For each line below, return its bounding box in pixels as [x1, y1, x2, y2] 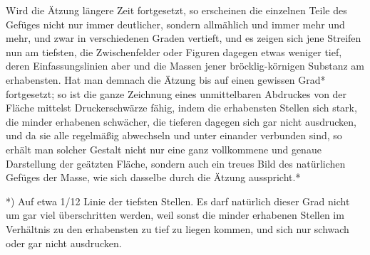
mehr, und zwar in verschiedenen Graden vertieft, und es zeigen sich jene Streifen [6, 31, 361, 45]
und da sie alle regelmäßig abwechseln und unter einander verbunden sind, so [6, 128, 342, 143]
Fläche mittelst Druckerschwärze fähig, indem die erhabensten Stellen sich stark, [6, 100, 357, 115]
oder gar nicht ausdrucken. [6, 235, 122, 250]
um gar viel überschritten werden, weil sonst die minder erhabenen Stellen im [6, 207, 344, 222]
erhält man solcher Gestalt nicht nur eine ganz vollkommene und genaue [6, 141, 322, 156]
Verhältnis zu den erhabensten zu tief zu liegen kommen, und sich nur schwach [6, 221, 349, 236]
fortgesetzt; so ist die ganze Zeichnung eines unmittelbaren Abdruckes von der [6, 86, 347, 101]
